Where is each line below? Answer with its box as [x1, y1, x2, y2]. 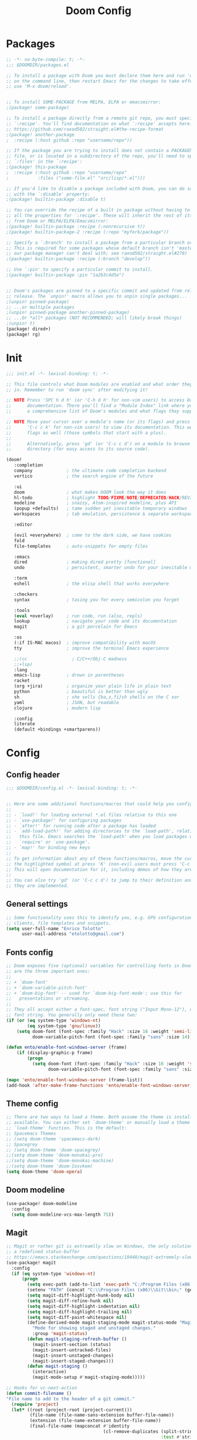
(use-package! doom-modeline [6, 1200, 77, 1206]
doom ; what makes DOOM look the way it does [13, 489, 167, 495]
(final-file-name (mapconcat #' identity [29, 1423, 130, 1429]
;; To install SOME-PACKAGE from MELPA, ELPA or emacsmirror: [6, 99, 161, 105]
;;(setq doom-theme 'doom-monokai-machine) [6, 1158, 114, 1164]
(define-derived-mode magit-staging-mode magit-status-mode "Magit [27, 1320, 195, 1325]
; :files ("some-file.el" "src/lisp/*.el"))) [6, 175, 145, 181]
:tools [13, 607, 30, 613]
